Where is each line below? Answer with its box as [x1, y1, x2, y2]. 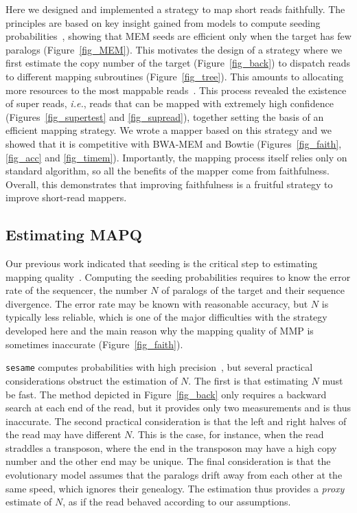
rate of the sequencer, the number [5, 283, 148, 297]
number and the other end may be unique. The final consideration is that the [5, 454, 331, 468]
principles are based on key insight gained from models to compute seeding [5, 15, 321, 30]
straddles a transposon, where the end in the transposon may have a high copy [5, 440, 337, 455]
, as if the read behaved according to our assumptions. [62, 494, 291, 509]
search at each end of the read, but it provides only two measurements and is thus [5, 400, 352, 415]
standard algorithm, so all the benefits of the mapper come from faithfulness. [5, 163, 330, 178]
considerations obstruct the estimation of [5, 373, 178, 387]
